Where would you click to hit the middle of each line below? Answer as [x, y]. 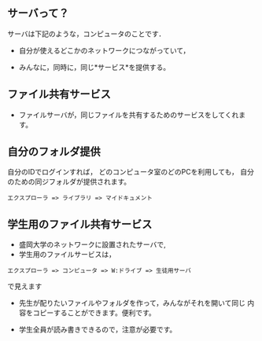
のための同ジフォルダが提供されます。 [69, 181]
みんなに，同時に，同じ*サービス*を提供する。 [94, 67]
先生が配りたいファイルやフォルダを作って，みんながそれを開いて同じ [132, 303]
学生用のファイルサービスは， [67, 255]
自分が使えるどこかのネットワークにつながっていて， [104, 50]
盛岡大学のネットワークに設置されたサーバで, [92, 244]
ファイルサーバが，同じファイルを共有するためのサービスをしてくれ [129, 115]
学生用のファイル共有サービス [80, 224]
